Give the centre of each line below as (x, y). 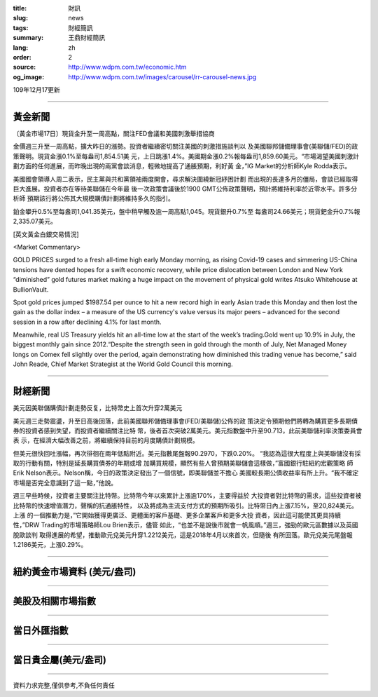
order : (22, 57)
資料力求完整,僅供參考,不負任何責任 (64, 685)
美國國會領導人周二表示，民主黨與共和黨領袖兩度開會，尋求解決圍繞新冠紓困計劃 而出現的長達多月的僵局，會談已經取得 (185, 179)
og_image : (29, 76)
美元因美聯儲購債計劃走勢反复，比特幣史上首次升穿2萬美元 (98, 408)
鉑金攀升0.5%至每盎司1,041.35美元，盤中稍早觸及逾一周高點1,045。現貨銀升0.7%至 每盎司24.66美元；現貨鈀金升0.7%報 (187, 211)
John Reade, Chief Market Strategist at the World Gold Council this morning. (123, 364)
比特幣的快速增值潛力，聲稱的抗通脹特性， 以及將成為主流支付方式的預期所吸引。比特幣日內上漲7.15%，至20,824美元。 (185, 506)
